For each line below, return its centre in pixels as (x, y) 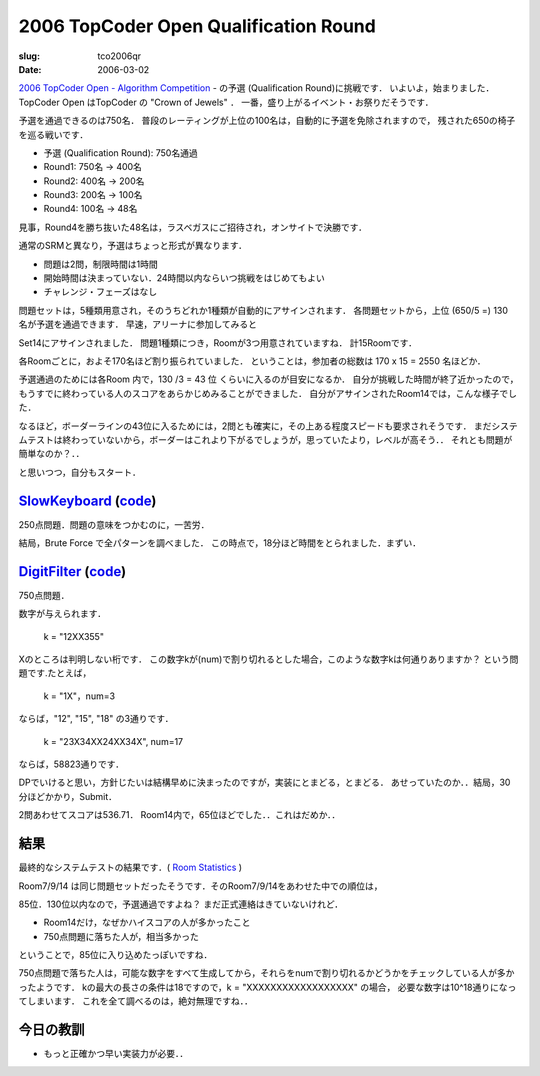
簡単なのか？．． (51, 454)
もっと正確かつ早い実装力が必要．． (116, 1054)
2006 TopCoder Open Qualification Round (197, 26)
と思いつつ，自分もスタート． (80, 472)
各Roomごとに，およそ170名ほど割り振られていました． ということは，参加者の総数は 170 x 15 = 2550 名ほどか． (252, 361)
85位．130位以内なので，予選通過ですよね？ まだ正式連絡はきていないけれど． (181, 904)
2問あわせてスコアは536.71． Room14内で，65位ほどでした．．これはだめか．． (179, 815)
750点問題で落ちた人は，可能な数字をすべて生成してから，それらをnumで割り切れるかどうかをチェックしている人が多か (266, 973)
